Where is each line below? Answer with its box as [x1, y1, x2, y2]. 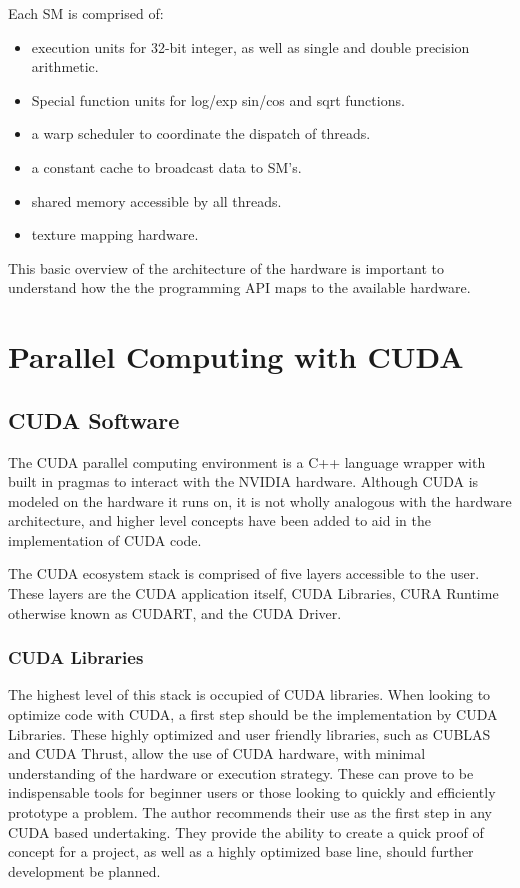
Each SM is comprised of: [8, 3, 164, 23]
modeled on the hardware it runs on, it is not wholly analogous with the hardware [8, 490, 512, 511]
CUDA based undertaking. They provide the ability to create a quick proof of [8, 821, 484, 842]
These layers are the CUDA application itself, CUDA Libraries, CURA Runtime [8, 583, 499, 604]
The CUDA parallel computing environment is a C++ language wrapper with [8, 451, 486, 472]
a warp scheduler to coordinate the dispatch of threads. [31, 123, 371, 144]
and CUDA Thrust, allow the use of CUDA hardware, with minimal [8, 743, 426, 764]
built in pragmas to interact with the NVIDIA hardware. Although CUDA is [8, 471, 479, 492]
